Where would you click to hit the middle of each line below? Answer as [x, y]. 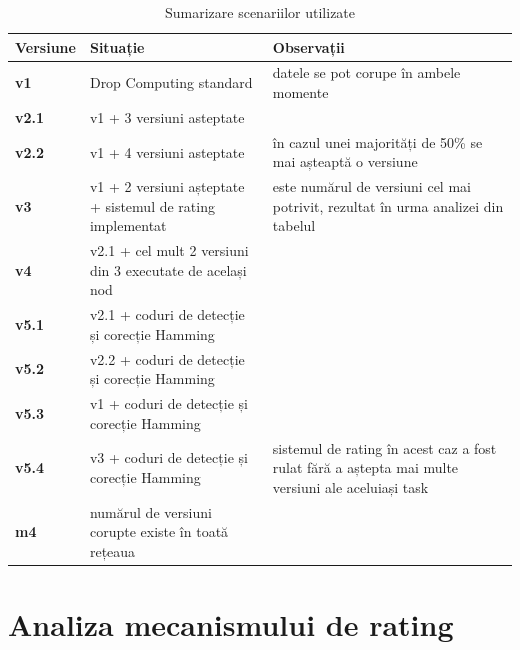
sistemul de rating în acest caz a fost [384, 447]
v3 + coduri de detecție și [168, 457]
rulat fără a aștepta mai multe [365, 467]
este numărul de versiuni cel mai [371, 186]
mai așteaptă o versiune [345, 161]
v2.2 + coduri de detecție [167, 358]
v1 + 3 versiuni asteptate [167, 116]
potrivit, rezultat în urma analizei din [388, 205]
